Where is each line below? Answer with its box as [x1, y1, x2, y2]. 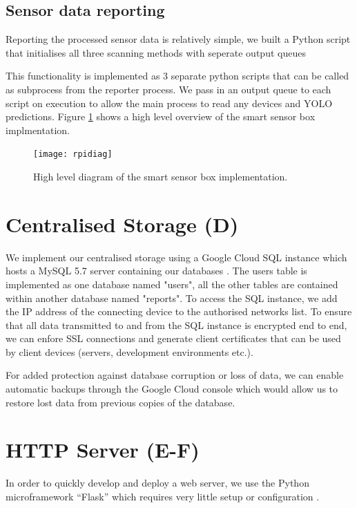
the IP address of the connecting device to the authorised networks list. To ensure [6, 304, 352, 319]
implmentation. [6, 122, 70, 137]
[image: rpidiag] [33, 149, 113, 160]
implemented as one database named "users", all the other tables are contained [6, 276, 338, 291]
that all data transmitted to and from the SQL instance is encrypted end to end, [6, 317, 347, 332]
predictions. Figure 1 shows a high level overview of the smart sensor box [6, 109, 316, 124]
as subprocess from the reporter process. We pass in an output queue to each [6, 82, 331, 96]
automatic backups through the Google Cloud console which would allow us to [6, 382, 338, 396]
